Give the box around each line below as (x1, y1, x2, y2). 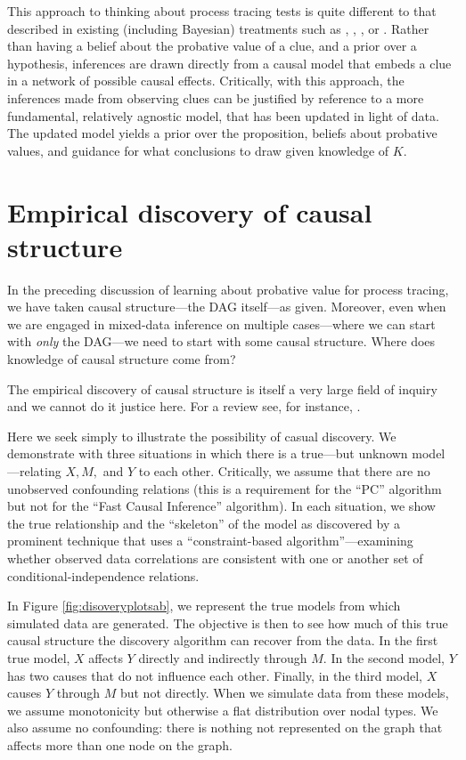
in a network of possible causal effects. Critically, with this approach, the (7, 71, 405, 90)
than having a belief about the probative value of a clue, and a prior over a (7, 36, 417, 55)
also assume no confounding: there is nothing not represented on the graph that (7, 718, 443, 737)
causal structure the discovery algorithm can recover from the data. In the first (7, 631, 438, 650)
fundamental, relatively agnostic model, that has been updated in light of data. (7, 106, 439, 125)
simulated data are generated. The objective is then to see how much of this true (7, 613, 448, 632)
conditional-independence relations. (7, 566, 200, 585)
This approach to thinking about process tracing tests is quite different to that (7, 2, 437, 20)
